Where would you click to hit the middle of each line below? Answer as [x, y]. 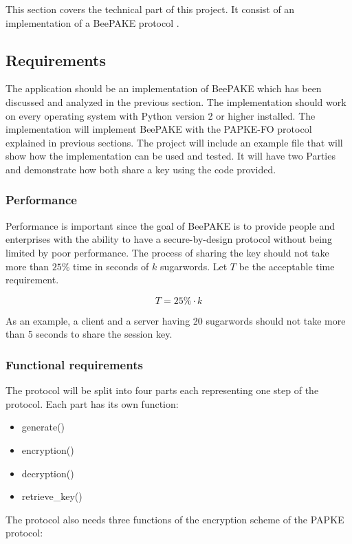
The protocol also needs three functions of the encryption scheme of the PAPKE [175, 519]
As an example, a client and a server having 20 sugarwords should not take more [176, 320]
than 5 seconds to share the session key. [89, 334]
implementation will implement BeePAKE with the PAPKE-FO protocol [159, 129]
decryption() [48, 473]
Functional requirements [74, 364]
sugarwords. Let [194, 266]
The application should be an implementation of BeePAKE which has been [164, 88]
